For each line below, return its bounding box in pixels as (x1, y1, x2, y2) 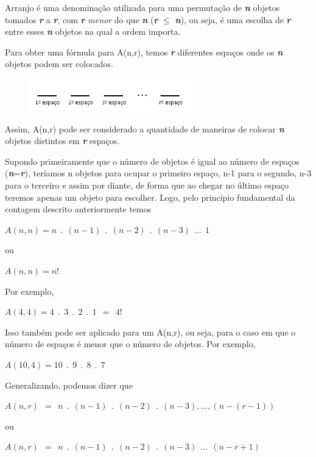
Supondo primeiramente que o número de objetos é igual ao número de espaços (5, 154, 300, 167)
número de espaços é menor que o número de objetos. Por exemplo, (5, 337, 256, 350)
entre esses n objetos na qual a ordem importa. (5, 25, 181, 38)
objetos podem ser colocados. (5, 57, 113, 70)
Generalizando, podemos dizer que (5, 378, 133, 391)
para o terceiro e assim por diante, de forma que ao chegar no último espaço (5, 179, 289, 192)
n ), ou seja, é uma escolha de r (175, 13, 291, 26)
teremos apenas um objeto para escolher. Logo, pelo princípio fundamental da (5, 190, 295, 203)
